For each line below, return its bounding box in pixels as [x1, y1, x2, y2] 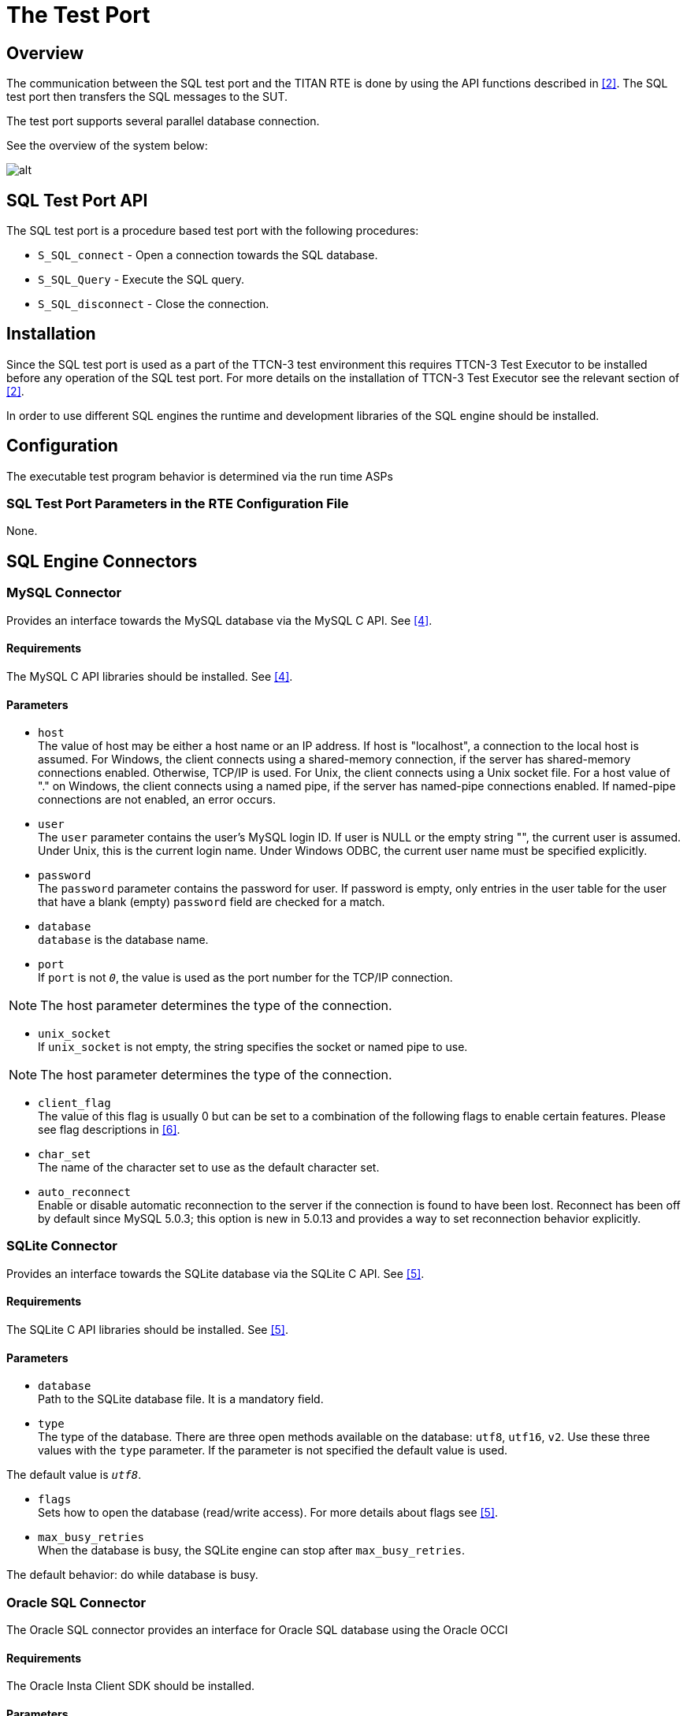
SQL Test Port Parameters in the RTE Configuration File [6, 496, 349, 512]
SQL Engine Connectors [6, 551, 198, 571]
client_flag [38, 1097, 111, 1110]
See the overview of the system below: [6, 139, 208, 153]
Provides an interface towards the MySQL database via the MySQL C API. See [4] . [6, 613, 433, 627]
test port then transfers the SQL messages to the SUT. [6, 90, 288, 104]
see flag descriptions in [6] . [38, 1123, 180, 1137]
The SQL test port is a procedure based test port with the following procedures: [6, 224, 419, 238]
